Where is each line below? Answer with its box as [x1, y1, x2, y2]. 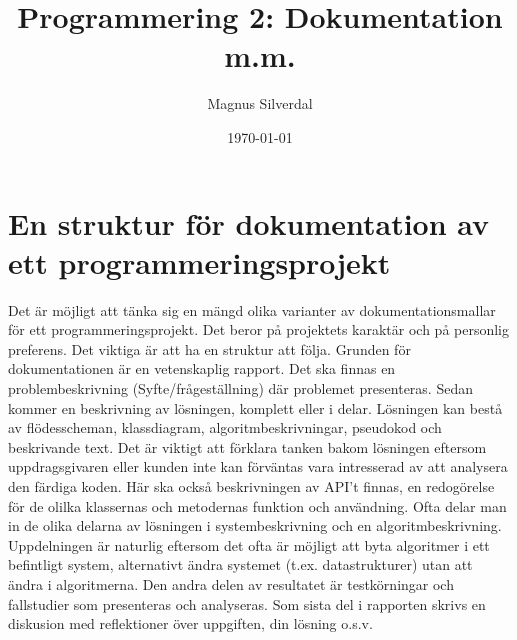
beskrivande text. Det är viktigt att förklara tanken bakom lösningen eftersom [8, 436, 487, 457]
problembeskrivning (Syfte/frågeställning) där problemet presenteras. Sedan [8, 378, 473, 398]
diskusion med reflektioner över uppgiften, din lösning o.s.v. [8, 613, 373, 634]
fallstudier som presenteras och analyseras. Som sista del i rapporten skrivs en [8, 593, 486, 614]
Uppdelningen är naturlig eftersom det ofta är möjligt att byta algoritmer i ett [8, 534, 490, 555]
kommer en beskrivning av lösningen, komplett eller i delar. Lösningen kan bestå [8, 397, 503, 418]
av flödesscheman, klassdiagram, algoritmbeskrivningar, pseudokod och [8, 417, 442, 438]
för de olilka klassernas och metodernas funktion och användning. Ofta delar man [8, 495, 507, 516]
